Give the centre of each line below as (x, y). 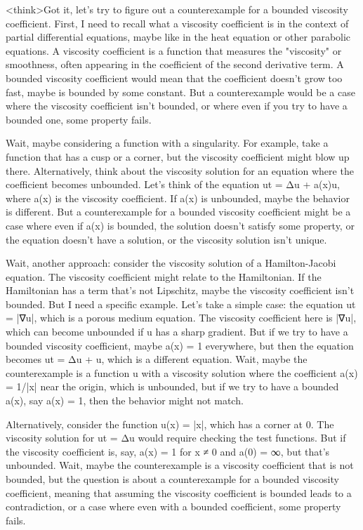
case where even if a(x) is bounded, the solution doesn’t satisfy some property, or (180, 225)
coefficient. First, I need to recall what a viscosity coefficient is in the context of (177, 23)
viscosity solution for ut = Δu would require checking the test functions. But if (176, 438)
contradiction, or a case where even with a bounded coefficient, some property (173, 506)
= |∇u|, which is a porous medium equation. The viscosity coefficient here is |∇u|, (181, 318)
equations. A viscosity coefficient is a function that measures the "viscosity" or (174, 50)
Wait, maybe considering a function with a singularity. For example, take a (167, 143)
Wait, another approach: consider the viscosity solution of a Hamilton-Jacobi (171, 263)
